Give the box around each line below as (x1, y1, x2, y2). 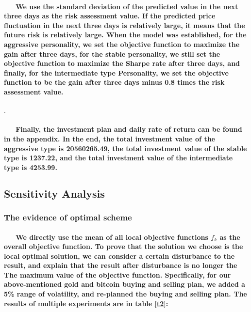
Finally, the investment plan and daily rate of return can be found (16, 124, 242, 134)
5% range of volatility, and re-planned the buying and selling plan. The (4, 289, 247, 299)
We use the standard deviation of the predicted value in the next (16, 1, 238, 11)
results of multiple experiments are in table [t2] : (4, 298, 168, 308)
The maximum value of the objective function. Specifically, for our (4, 269, 231, 280)
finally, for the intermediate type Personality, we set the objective (4, 67, 229, 78)
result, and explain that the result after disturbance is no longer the (4, 260, 237, 270)
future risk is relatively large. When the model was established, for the (4, 30, 247, 40)
